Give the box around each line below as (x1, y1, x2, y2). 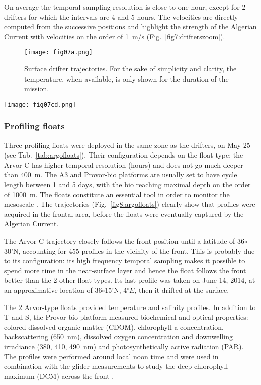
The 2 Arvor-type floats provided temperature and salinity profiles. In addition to (4, 301, 256, 312)
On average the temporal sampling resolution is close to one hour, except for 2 (4, 2, 246, 12)
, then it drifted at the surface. (134, 285, 229, 295)
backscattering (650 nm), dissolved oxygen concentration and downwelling (4, 331, 233, 342)
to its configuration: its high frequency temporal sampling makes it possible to (4, 255, 245, 266)
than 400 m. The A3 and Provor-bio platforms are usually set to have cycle (4, 169, 237, 180)
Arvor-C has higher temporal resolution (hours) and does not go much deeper (4, 159, 243, 170)
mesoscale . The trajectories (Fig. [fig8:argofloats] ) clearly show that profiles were (4, 199, 255, 209)
